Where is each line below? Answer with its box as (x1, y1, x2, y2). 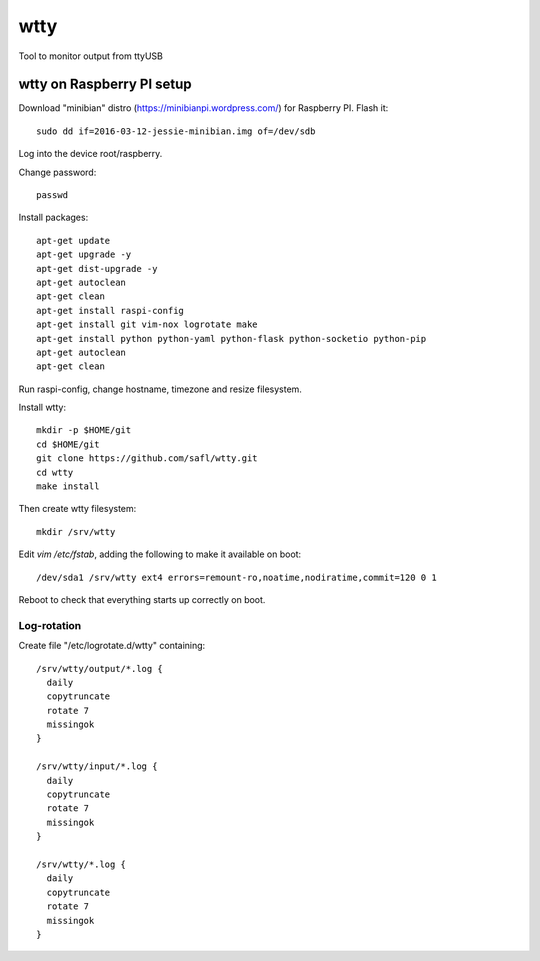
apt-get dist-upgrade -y (36, 263, 158, 274)
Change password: (18, 166, 97, 178)
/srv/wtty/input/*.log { (36, 761, 158, 772)
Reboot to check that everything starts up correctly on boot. (18, 594, 266, 605)
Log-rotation (18, 618, 82, 632)
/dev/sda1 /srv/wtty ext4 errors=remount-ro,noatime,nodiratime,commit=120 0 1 (36, 571, 437, 583)
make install (36, 481, 100, 492)
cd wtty (36, 466, 74, 478)
